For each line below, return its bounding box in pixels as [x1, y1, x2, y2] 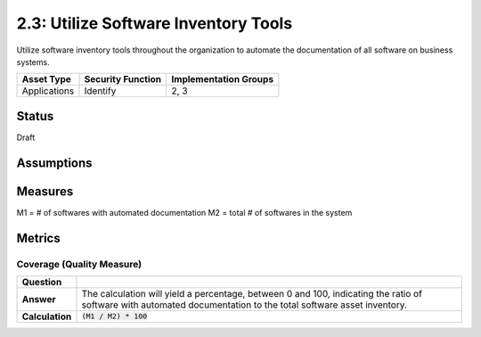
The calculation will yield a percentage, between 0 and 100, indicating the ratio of [81, 287, 423, 300]
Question [21, 275, 62, 288]
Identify [84, 85, 117, 97]
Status [16, 108, 54, 124]
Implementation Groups [171, 73, 274, 86]
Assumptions [16, 155, 93, 170]
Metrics [16, 230, 61, 245]
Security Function [84, 73, 162, 86]
